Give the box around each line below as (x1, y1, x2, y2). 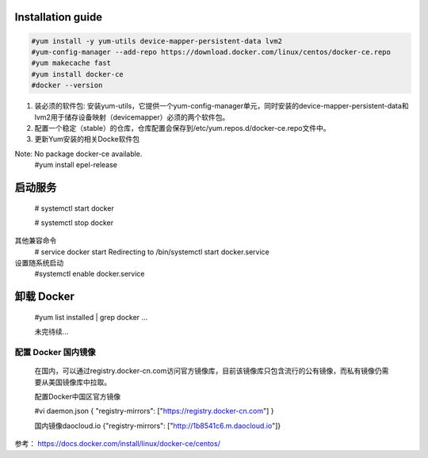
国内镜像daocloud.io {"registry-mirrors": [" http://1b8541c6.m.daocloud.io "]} (34, 421, 281, 430)
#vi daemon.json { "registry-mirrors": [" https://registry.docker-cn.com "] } (34, 406, 274, 416)
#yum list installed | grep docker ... (34, 312, 148, 322)
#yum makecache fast (31, 59, 111, 67)
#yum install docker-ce (31, 70, 124, 78)
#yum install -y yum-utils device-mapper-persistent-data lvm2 (31, 36, 283, 45)
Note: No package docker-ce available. (14, 149, 143, 158)
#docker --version (31, 81, 103, 90)
